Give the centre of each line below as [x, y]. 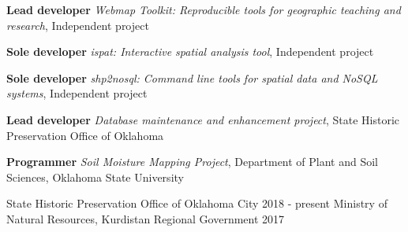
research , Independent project [78, 25]
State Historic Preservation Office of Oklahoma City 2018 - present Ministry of [197, 203]
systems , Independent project [77, 93]
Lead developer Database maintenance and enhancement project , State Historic [203, 119]
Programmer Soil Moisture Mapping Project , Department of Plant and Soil [193, 162]
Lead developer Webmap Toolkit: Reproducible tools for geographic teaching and [204, 9]
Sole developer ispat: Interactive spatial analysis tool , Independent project [190, 52]
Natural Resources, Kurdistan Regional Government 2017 [146, 218]
